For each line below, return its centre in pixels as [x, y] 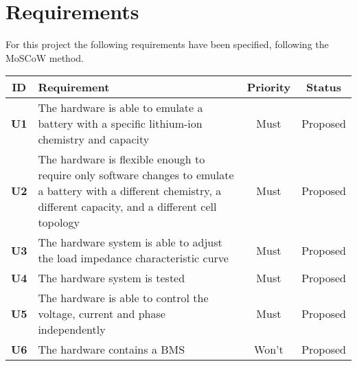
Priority [269, 87]
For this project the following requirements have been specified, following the [167, 44]
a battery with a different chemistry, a [130, 191]
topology [59, 222]
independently [72, 330]
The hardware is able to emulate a [120, 108]
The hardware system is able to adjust [130, 242]
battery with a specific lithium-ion [120, 124]
